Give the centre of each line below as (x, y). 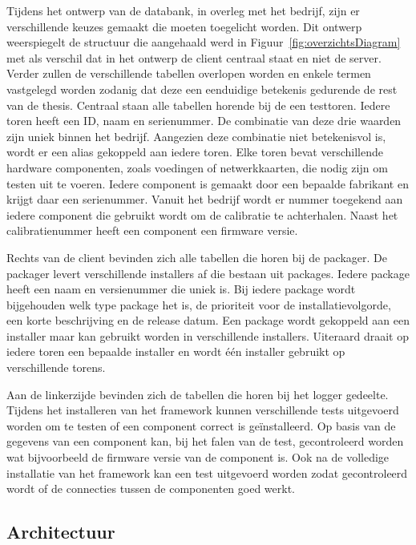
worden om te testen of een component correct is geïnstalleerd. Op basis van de (201, 425)
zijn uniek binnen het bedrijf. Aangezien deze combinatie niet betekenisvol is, (196, 136)
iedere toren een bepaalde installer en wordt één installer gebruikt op (176, 351)
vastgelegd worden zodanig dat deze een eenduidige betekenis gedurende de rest (202, 89)
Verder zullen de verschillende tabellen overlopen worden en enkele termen (189, 73)
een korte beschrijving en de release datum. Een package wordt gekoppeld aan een (208, 320)
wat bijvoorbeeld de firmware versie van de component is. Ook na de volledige (198, 457)
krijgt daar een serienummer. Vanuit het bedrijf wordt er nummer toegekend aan (205, 199)
